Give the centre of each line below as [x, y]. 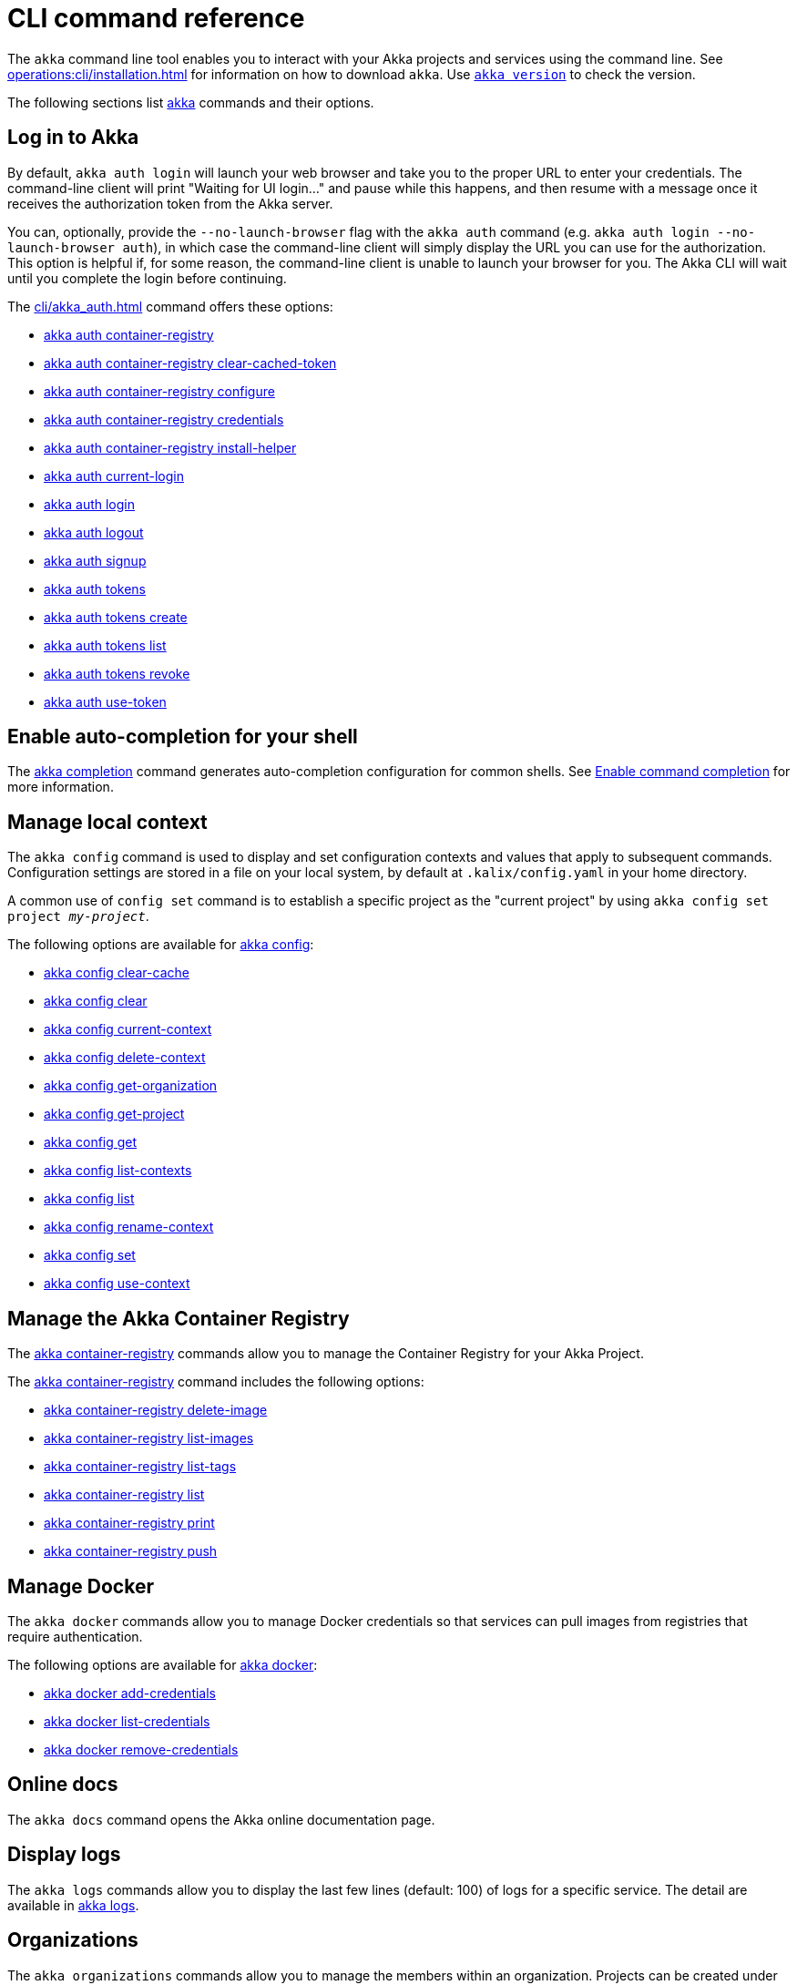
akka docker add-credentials [130, 1693]
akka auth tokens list [105, 645]
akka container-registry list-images [149, 1438]
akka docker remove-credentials [141, 1749]
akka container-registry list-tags [140, 1467]
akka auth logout [94, 532]
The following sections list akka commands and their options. [191, 102]
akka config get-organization [131, 1086]
